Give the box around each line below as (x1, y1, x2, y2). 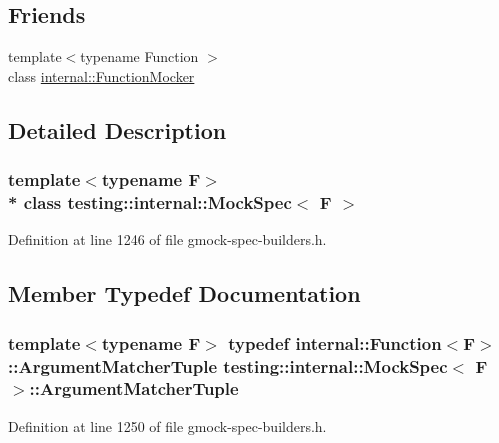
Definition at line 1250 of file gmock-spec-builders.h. (8, 415, 327, 436)
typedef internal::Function (228, 330, 442, 355)
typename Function (80, 46, 199, 67)
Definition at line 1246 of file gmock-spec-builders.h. (8, 229, 327, 250)
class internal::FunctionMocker (8, 65, 195, 86)
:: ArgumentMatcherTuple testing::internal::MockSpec (8, 353, 448, 378)
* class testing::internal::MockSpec (8, 190, 292, 215)
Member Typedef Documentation (8, 278, 361, 309)
